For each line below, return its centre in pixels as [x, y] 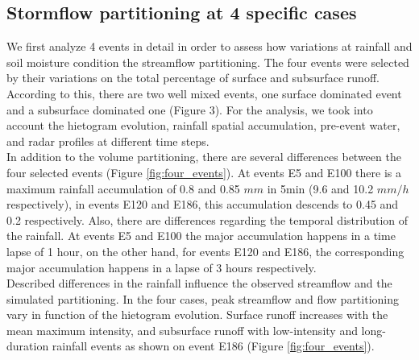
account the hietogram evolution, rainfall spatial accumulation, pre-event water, [203, 125]
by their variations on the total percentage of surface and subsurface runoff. [193, 78]
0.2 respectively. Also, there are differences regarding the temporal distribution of [207, 219]
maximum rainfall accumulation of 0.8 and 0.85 [123, 188]
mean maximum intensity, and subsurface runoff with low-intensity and [182, 330]
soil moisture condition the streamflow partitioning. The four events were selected [208, 62]
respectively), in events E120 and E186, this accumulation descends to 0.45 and [203, 204]
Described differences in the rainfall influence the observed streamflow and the [199, 283]
